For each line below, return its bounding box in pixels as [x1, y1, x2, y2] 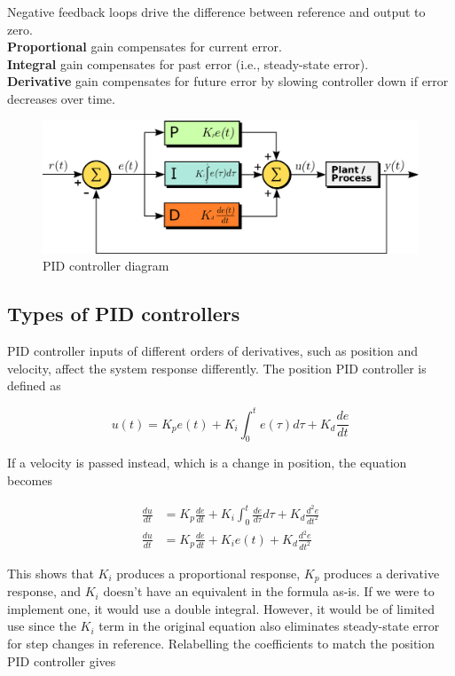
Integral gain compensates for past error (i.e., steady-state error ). [7, 54, 369, 73]
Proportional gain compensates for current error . [7, 37, 282, 56]
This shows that [7, 563, 94, 582]
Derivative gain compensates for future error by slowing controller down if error [7, 72, 449, 90]
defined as [7, 376, 61, 395]
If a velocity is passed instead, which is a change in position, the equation [7, 453, 407, 472]
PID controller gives [7, 651, 116, 670]
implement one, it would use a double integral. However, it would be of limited [7, 599, 435, 617]
